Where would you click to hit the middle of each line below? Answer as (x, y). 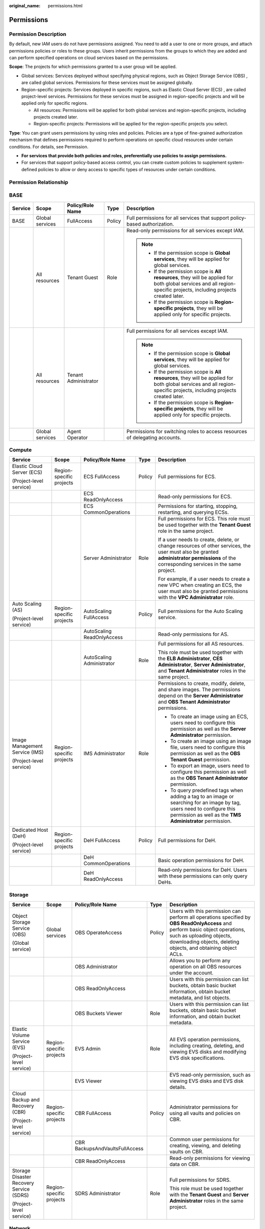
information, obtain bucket (200, 992)
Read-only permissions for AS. (193, 634)
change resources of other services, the (204, 546)
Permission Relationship (39, 182)
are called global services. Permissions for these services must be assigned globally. (107, 83)
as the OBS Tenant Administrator (209, 778)
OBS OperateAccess (98, 933)
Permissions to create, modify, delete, (201, 683)
